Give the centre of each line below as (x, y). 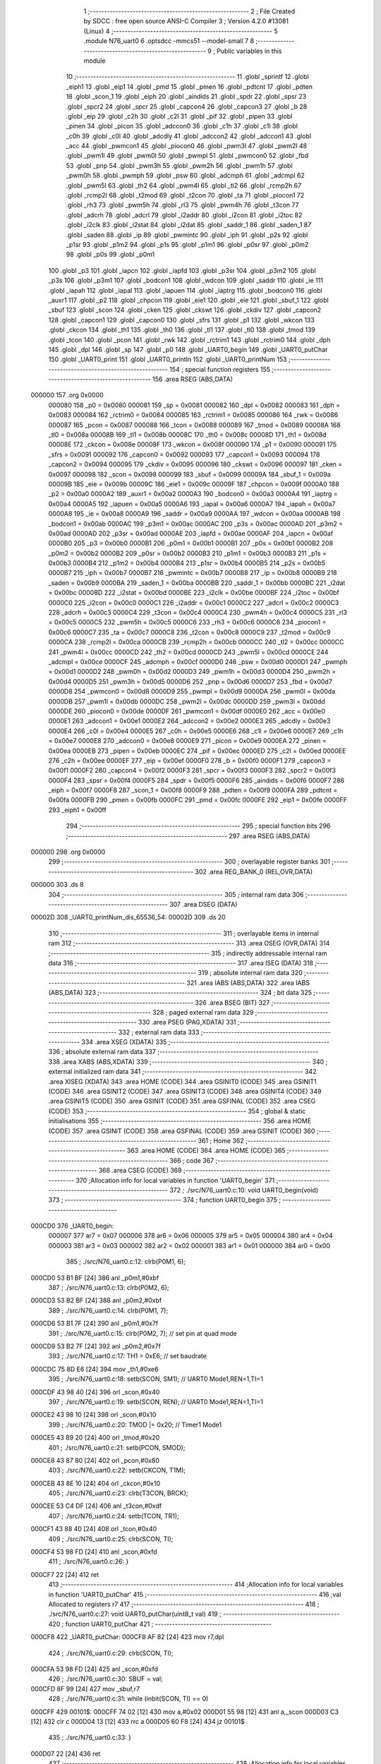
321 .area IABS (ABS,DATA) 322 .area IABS (248, 983)
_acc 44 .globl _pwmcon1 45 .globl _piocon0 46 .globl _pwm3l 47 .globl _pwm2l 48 (186, 146)
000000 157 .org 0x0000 (67, 395)
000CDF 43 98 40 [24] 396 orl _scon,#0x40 (95, 1392)
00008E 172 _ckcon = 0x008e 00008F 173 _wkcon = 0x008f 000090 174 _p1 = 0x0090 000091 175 (193, 445)
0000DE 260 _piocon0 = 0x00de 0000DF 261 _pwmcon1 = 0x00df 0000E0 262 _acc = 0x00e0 (187, 711)
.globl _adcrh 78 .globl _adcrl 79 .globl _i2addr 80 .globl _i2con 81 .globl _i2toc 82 (184, 215)
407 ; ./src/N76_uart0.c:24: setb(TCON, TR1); (114, 1516)
